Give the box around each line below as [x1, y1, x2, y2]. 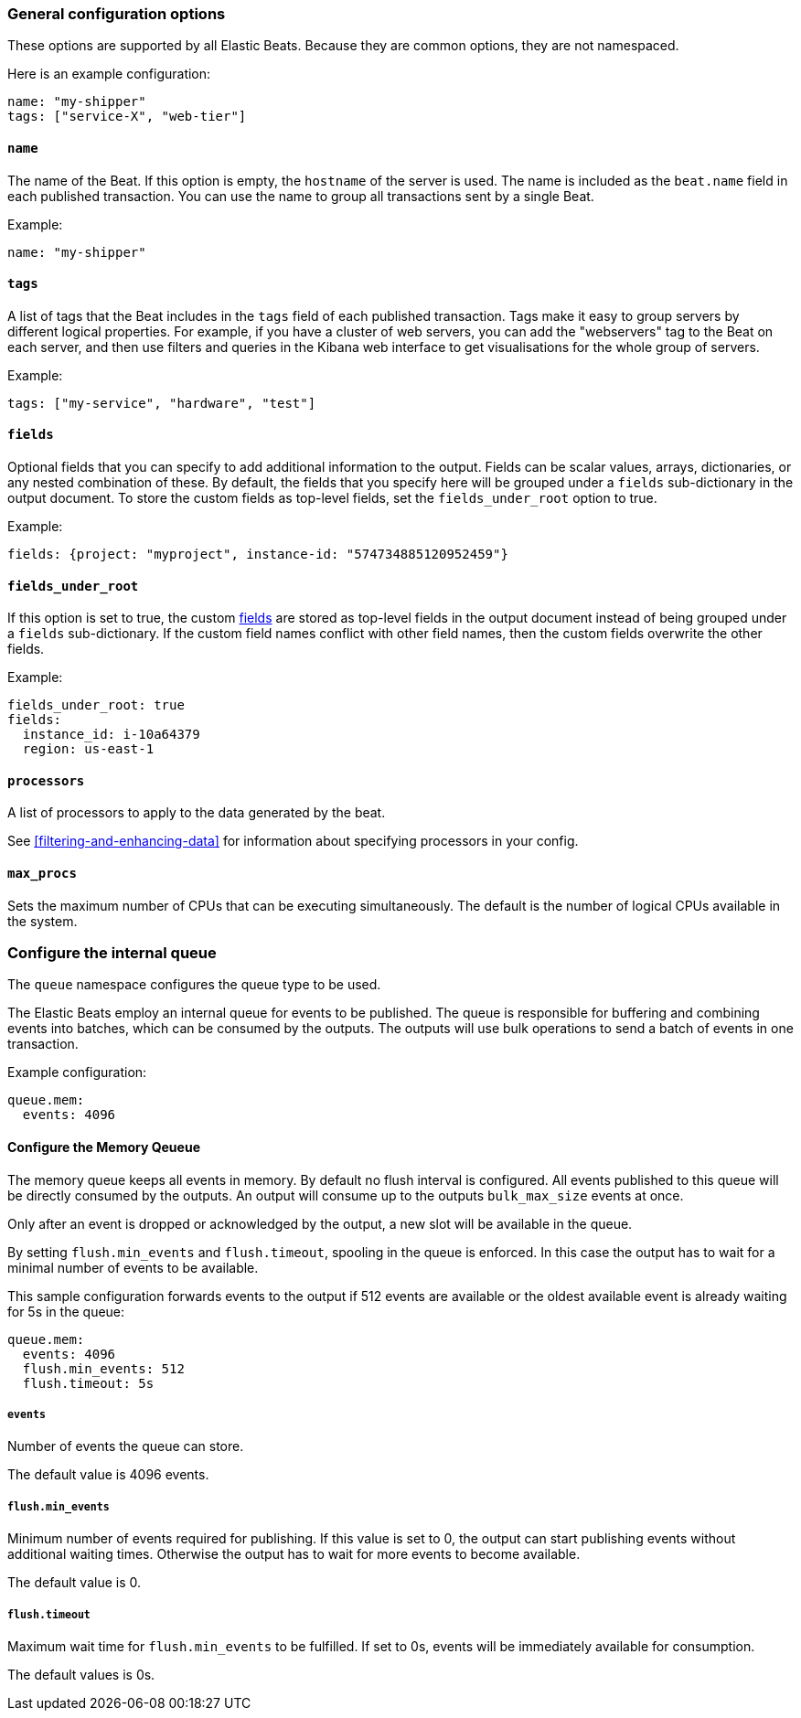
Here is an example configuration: [7, 66, 211, 82]
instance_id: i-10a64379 [22, 727, 200, 742]
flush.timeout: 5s [22, 1375, 155, 1391]
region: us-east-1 [22, 742, 155, 757]
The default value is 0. [7, 1574, 142, 1591]
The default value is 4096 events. [7, 1467, 209, 1483]
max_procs [7, 866, 77, 881]
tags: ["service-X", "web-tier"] [7, 109, 247, 124]
